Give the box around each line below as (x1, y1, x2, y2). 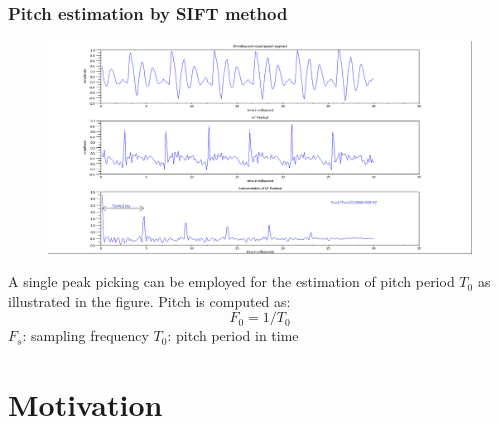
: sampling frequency (22, 325, 149, 346)
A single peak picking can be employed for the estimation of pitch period (8, 271, 455, 292)
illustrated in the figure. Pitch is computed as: (8, 290, 291, 311)
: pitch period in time (167, 325, 299, 346)
